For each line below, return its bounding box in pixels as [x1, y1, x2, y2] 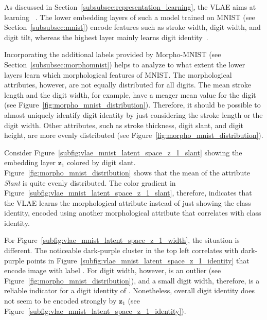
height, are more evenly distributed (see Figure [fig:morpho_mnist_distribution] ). [4, 130, 263, 140]
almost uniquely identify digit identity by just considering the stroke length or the [4, 109, 263, 120]
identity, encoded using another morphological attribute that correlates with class [4, 207, 261, 218]
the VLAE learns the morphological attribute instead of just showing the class [4, 197, 251, 208]
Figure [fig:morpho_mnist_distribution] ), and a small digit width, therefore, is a [4, 275, 260, 286]
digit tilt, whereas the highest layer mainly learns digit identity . [4, 31, 208, 42]
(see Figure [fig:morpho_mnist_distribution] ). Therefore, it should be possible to [4, 99, 261, 110]
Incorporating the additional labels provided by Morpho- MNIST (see [4, 49, 221, 60]
